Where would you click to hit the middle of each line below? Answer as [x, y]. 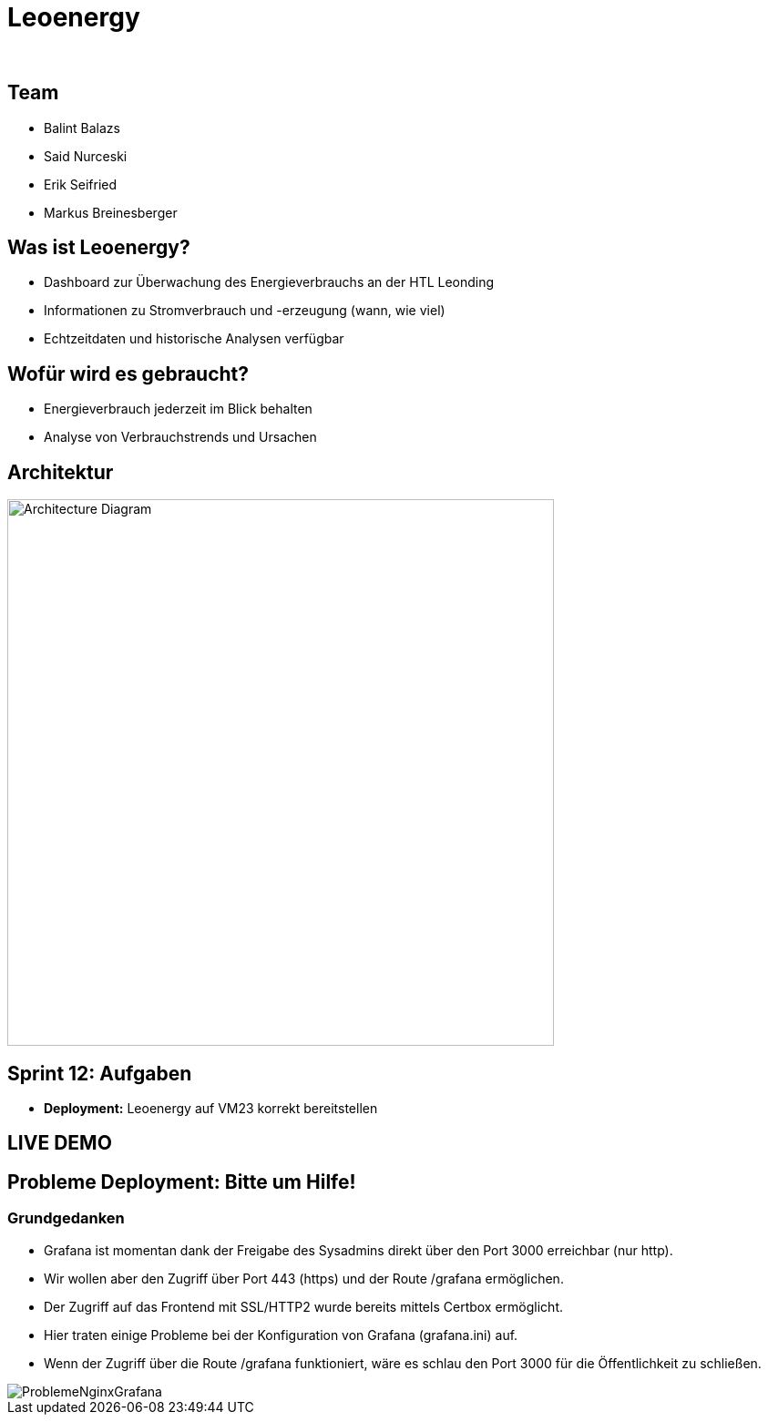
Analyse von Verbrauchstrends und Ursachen [180, 437]
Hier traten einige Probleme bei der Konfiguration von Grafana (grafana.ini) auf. [281, 1335]
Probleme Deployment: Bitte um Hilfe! [182, 1182]
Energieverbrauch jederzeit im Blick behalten [178, 409]
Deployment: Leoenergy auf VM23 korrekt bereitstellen [211, 1108]
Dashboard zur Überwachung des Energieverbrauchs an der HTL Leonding [269, 282]
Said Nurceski [86, 156]
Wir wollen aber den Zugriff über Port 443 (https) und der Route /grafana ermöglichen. [304, 1278]
